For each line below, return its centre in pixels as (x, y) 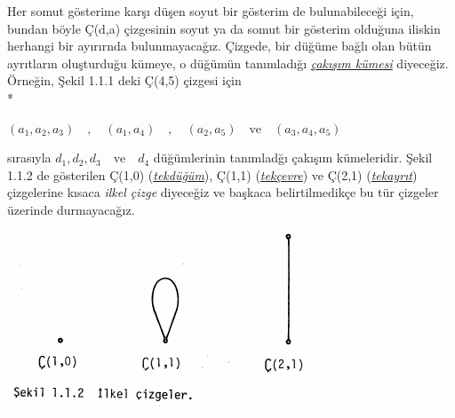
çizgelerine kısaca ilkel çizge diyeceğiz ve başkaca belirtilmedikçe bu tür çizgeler (223, 192)
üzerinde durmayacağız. (71, 209)
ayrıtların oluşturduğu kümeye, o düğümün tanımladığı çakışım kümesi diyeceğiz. (228, 63)
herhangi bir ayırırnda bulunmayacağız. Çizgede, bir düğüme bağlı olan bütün (220, 46)
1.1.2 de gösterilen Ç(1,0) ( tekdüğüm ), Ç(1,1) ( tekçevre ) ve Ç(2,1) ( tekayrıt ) (212, 174)
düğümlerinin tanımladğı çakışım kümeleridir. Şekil (293, 158)
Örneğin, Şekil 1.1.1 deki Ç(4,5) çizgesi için (124, 80)
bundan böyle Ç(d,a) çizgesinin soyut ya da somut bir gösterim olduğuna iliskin (224, 28)
